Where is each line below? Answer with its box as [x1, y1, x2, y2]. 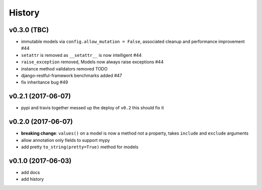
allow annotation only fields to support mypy [21, 137, 110, 143]
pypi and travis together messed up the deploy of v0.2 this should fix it [21, 105, 164, 111]
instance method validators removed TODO [21, 66, 108, 71]
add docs [21, 169, 40, 175]
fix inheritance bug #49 [21, 79, 68, 85]
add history [21, 176, 44, 182]
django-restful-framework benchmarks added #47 [21, 73, 122, 79]
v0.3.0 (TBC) [9, 26, 49, 34]
